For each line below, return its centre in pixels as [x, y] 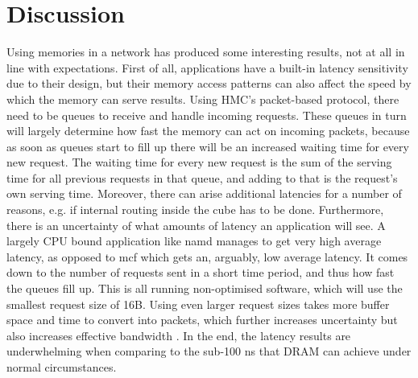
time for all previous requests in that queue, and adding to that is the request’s [202, 177]
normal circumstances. [62, 367]
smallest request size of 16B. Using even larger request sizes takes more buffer [198, 304]
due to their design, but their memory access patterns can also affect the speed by [209, 83]
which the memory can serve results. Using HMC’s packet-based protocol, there [203, 99]
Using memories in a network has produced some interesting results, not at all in [206, 52]
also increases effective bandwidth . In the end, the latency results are [179, 335]
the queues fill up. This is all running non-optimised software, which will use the [205, 288]
